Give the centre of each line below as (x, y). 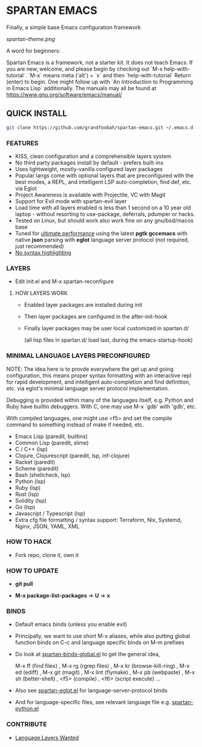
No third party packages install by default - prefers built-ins (89, 162)
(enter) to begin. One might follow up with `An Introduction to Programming (100, 82)
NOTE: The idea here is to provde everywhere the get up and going (90, 369)
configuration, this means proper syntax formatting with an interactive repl (99, 375)
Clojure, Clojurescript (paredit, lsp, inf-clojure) (72, 455)
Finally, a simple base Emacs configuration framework (73, 27)
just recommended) (40, 246)
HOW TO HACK (29, 542)
